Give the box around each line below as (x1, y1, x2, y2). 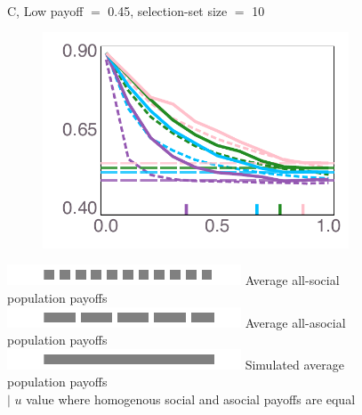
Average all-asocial (245, 313, 346, 331)
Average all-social (245, 271, 340, 289)
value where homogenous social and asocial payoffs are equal (26, 389, 356, 408)
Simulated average (245, 354, 344, 373)
